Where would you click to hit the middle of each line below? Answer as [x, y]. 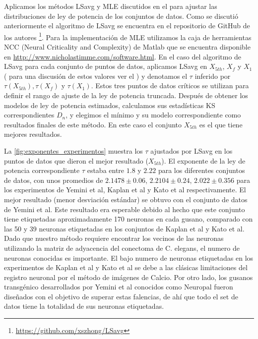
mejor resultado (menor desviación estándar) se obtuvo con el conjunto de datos [126, 199]
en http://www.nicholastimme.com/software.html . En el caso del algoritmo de [123, 56]
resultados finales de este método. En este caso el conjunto [93, 124]
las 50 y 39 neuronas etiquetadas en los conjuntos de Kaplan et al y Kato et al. [124, 228]
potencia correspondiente [42, 170]
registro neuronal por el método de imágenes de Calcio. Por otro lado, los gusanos [129, 277]
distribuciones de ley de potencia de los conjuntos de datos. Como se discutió [121, 16]
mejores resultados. [33, 134]
